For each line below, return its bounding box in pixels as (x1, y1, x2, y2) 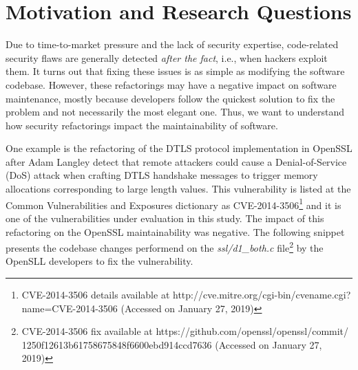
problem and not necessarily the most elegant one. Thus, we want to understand (6, 105, 345, 119)
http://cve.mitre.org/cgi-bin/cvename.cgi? (172, 287, 351, 301)
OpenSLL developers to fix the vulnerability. (6, 254, 193, 268)
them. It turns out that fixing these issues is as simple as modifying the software (6, 64, 345, 78)
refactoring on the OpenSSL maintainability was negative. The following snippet (6, 224, 345, 239)
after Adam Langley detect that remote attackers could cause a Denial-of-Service (6, 154, 347, 168)
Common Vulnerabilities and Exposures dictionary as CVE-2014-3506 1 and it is (6, 195, 341, 212)
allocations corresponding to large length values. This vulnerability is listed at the (6, 182, 351, 196)
